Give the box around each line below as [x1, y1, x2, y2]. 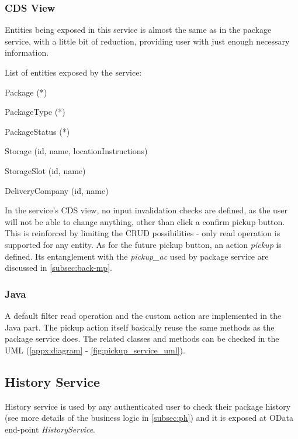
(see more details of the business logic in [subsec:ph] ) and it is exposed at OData [5, 411, 294, 424]
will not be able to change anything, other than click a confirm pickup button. [5, 215, 285, 227]
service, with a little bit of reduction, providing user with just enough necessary [5, 35, 290, 47]
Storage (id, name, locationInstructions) [5, 145, 148, 157]
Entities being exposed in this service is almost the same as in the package [5, 23, 272, 36]
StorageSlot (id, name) [5, 164, 86, 176]
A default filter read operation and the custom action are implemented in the [5, 309, 282, 321]
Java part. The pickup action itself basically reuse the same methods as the [5, 321, 275, 333]
